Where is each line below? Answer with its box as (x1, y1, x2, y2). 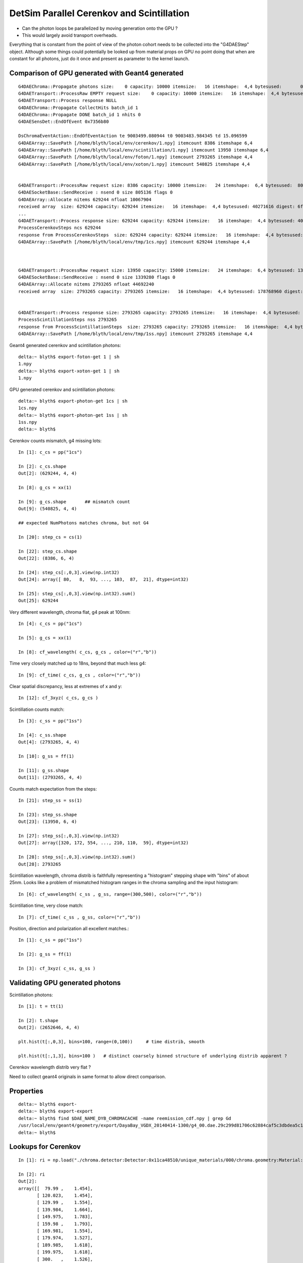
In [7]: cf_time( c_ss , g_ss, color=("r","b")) (18, 914, 141, 920)
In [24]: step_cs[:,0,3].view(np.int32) (18, 569, 120, 575)
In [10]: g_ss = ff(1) (18, 753, 75, 759)
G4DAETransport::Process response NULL (18, 98, 117, 104)
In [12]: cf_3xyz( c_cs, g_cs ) (18, 695, 98, 701)
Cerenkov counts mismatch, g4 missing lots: (9, 438, 102, 444)
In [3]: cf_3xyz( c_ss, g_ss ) (18, 965, 96, 971)
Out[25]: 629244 (18, 598, 59, 604)
